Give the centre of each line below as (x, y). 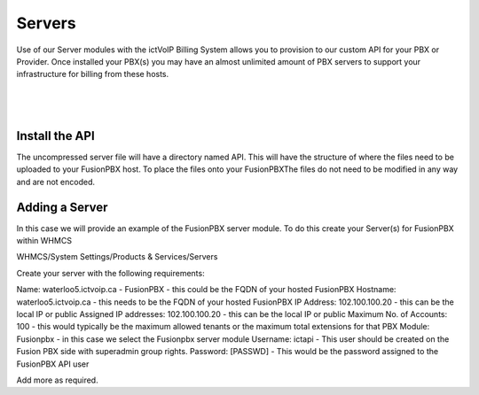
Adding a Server (62, 207)
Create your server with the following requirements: (110, 273)
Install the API (55, 136)
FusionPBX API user (53, 364)
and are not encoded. (55, 182)
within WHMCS (44, 241)
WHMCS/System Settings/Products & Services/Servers (117, 257)
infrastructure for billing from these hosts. (93, 74)
